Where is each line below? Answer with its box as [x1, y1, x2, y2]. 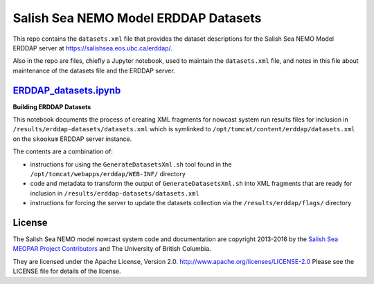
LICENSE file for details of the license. [12, 267, 121, 276]
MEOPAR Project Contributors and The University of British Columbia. [12, 245, 211, 253]
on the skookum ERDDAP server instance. [12, 135, 132, 143]
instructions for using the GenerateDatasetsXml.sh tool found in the [30, 160, 232, 169]
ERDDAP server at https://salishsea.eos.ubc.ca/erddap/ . [12, 44, 173, 52]
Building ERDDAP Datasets [12, 102, 91, 111]
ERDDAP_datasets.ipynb [12, 84, 121, 96]
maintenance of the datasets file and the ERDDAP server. [12, 66, 176, 75]
